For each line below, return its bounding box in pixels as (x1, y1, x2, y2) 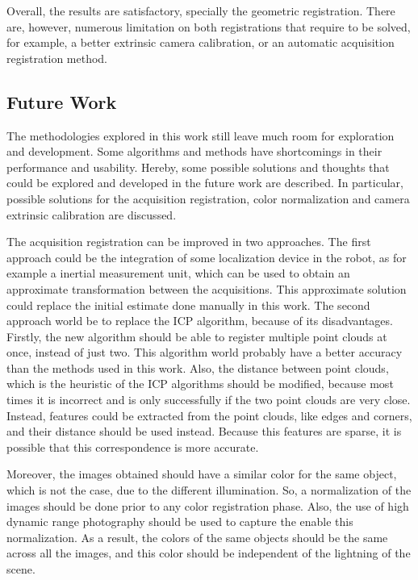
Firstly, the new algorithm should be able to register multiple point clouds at (6, 328, 387, 344)
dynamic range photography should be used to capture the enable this (6, 513, 353, 530)
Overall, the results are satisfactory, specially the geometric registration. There (6, 2, 395, 19)
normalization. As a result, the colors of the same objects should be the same (6, 528, 388, 545)
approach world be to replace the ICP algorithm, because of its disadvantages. (6, 312, 393, 329)
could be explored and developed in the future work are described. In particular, (6, 174, 403, 191)
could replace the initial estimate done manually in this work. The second (6, 296, 370, 313)
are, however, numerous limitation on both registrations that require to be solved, (6, 18, 411, 35)
